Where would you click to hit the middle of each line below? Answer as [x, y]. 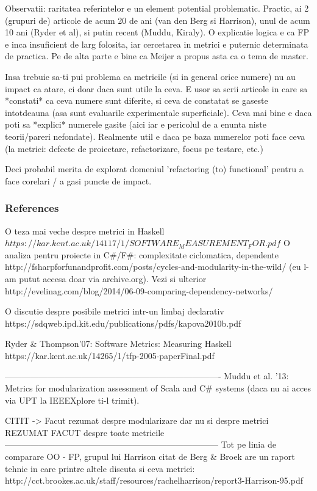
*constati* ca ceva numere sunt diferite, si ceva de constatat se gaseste [137, 100]
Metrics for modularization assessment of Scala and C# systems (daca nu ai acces [158, 388]
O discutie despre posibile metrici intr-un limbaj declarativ [115, 311]
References [32, 208]
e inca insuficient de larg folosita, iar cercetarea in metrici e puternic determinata [157, 44]
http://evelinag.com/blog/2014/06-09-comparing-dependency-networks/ [139, 290]
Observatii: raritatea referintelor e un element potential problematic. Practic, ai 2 [157, 8]
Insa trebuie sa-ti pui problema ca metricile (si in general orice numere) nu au [150, 76]
